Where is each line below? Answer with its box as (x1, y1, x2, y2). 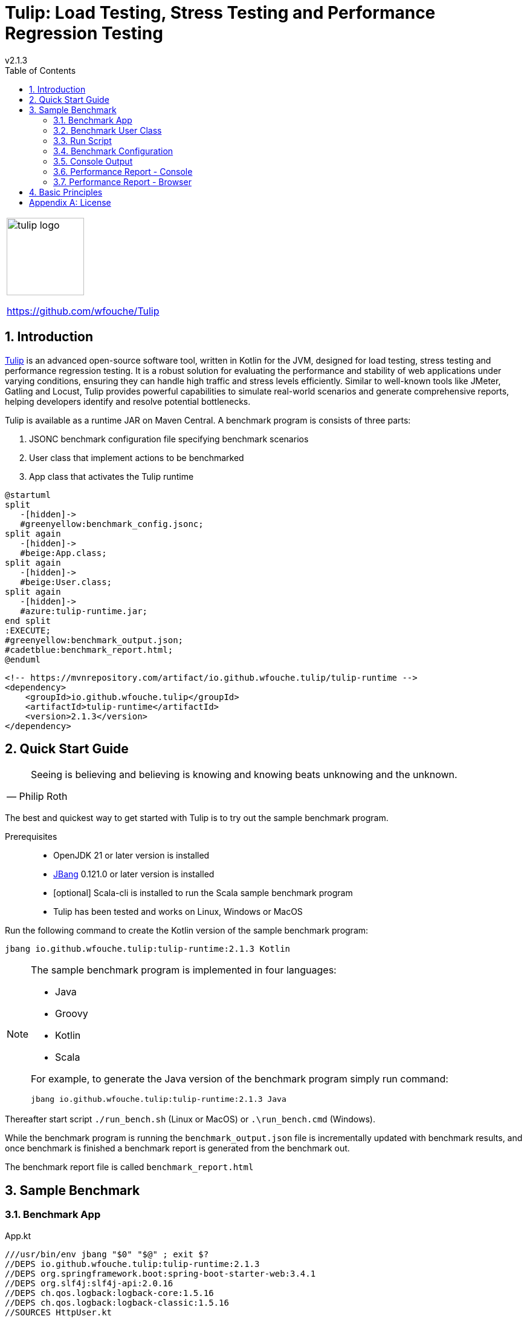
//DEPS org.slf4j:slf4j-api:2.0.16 (5, 1278, 173, 1288)
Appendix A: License (29, 197, 111, 208)
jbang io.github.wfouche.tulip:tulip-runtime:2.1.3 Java (31, 1095, 286, 1104)
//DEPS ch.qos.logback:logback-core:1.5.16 (5, 1288, 214, 1298)
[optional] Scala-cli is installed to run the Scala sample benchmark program (53, 888, 353, 898)
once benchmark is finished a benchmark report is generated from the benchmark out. (5, 1143, 350, 1154)
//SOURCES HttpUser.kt (5, 1307, 112, 1317)
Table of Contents (5, 65, 76, 76)
